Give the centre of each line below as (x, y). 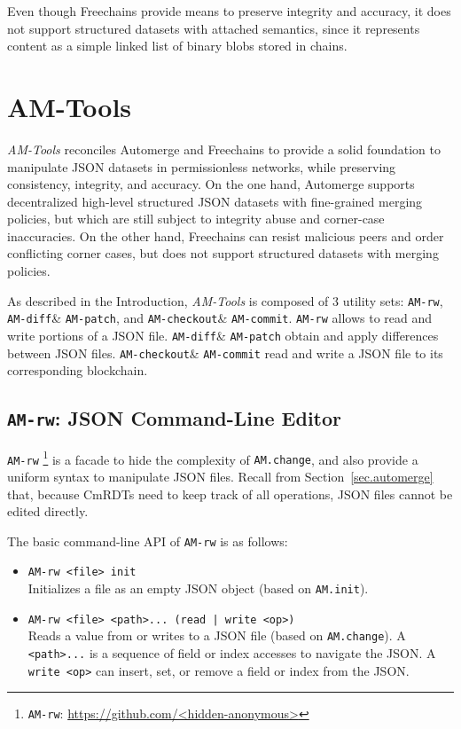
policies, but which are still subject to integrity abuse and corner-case (196, 219)
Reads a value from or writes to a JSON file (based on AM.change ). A (217, 635)
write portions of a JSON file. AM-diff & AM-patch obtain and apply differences (223, 335)
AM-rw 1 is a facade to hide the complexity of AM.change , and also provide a (213, 458)
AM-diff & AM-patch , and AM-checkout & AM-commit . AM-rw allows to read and (220, 318)
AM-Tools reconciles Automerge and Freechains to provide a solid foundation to (224, 149)
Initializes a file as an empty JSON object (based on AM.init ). (198, 588)
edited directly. (48, 511)
